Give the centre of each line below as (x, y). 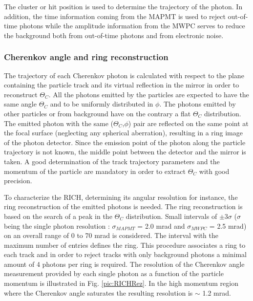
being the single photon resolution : (57, 226)
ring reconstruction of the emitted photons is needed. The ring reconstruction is (123, 206)
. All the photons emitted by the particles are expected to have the (149, 94)
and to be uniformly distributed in (102, 104)
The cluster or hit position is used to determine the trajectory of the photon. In (123, 6)
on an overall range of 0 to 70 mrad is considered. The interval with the (111, 235)
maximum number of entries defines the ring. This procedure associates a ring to (125, 245)
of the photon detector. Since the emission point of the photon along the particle (125, 142)
